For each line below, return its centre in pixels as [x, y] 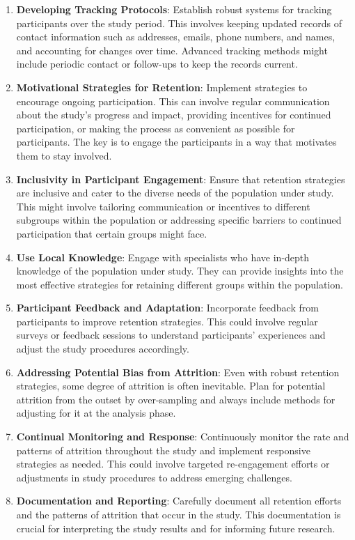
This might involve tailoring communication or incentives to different [163, 206]
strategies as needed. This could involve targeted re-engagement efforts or [173, 464]
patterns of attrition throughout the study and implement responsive [163, 450]
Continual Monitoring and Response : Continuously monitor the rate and [183, 437]
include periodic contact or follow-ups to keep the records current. [157, 64]
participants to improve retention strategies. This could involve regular [167, 321]
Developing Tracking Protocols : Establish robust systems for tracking [174, 9]
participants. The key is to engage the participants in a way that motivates [176, 142]
